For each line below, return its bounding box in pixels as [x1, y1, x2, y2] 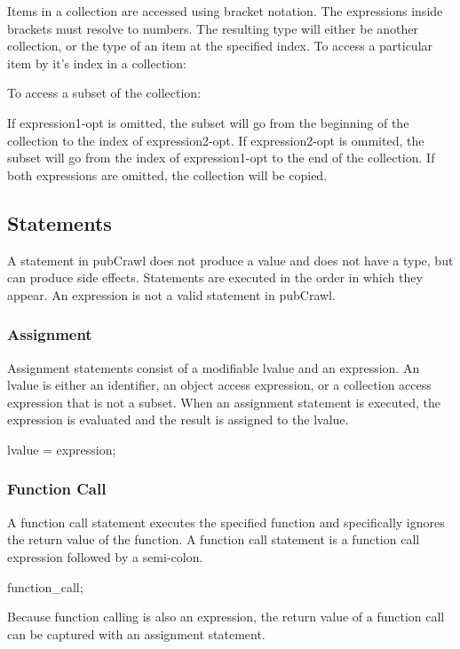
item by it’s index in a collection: [7, 53, 186, 72]
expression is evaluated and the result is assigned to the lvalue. [7, 410, 349, 429]
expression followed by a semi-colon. [7, 547, 203, 566]
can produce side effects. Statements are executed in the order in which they [7, 268, 423, 287]
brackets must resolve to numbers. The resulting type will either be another [7, 19, 418, 37]
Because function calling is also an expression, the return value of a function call [7, 607, 445, 626]
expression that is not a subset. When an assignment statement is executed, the [7, 392, 440, 411]
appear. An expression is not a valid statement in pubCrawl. [7, 285, 336, 304]
